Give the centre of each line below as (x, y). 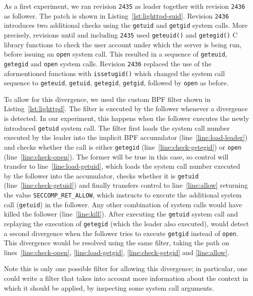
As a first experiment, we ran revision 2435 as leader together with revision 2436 (125, 6)
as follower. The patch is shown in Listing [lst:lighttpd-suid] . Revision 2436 (117, 15)
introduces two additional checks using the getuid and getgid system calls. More (126, 25)
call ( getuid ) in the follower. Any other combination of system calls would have (123, 204)
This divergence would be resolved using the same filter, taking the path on (117, 243)
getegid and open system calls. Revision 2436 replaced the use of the (108, 63)
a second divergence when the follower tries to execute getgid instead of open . (121, 233)
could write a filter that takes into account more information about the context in (126, 278)
